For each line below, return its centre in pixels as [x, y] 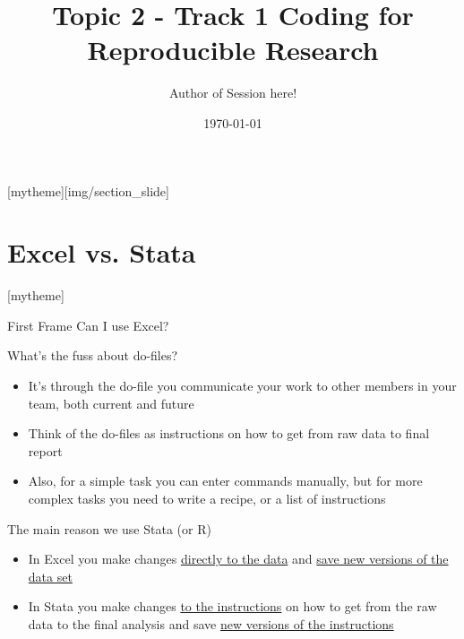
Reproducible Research [233, 50]
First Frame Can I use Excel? [88, 325]
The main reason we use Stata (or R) [109, 528]
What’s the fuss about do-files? [93, 355]
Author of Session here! [233, 93]
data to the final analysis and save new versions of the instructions [211, 623]
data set [50, 576]
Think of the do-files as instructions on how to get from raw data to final [229, 433]
